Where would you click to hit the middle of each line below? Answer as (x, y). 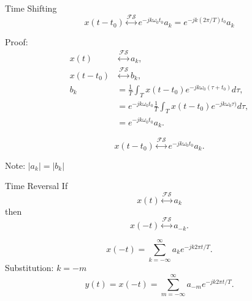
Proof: (17, 42)
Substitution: (29, 268)
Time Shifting (31, 8)
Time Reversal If (36, 186)
